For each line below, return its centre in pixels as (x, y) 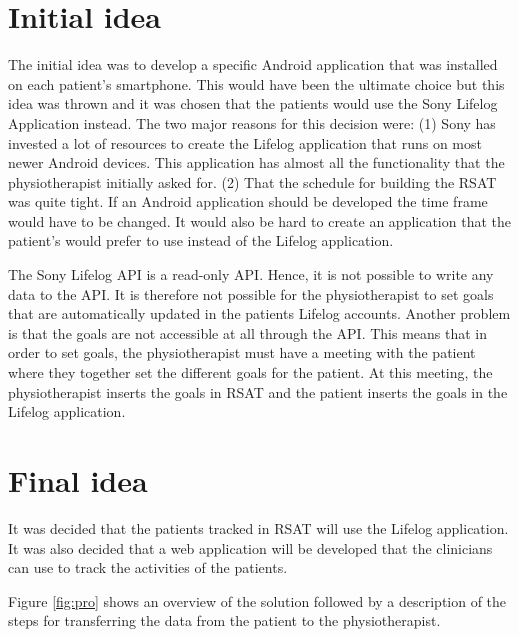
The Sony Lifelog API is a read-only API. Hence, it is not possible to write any (251, 274)
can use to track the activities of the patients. (148, 567)
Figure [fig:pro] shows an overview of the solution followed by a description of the (257, 600)
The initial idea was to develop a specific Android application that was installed (253, 64)
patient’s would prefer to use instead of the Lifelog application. (201, 240)
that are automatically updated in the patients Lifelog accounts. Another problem (259, 313)
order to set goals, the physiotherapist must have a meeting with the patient (242, 352)
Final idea (78, 480)
